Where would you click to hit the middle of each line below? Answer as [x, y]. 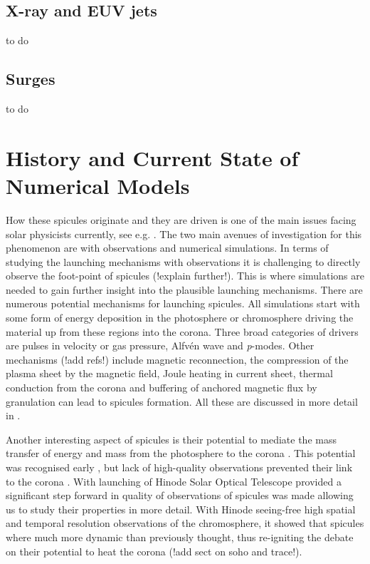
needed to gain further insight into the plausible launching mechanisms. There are [184, 289]
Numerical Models [98, 185]
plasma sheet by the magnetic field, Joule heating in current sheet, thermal [169, 373]
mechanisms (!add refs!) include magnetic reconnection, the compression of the [177, 359]
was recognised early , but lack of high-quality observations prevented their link [179, 467]
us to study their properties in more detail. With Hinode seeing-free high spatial [181, 509]
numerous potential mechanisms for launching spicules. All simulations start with [183, 303]
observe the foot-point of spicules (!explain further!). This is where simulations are [185, 276]
